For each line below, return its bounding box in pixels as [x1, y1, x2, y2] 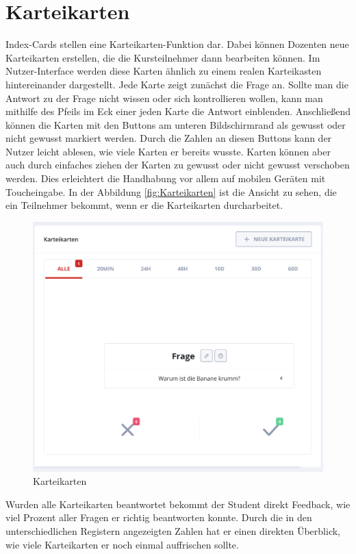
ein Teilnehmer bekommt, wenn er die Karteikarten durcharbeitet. [5, 198, 283, 212]
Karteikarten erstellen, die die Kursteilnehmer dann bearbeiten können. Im [5, 50, 320, 64]
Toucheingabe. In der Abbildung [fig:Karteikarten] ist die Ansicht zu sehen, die [5, 184, 337, 199]
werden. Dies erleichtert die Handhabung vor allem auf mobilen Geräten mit [5, 171, 326, 186]
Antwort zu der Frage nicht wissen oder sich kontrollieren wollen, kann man [5, 90, 323, 105]
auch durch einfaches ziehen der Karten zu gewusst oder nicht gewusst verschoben [5, 158, 350, 172]
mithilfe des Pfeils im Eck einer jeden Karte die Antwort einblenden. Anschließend [5, 104, 351, 118]
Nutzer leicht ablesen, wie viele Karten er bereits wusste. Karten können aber [5, 144, 331, 158]
